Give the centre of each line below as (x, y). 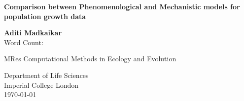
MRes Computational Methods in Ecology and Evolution (90, 59)
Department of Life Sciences (46, 75)
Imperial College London (41, 85)
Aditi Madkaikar (33, 33)
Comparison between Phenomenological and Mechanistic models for (122, 6)
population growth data (45, 16)
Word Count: (24, 42)
